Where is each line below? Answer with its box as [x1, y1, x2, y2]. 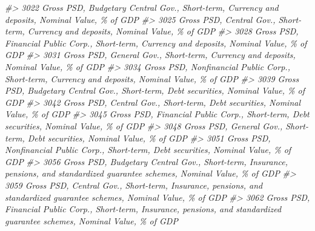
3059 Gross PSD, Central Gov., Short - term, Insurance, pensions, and [5, 178, 263, 191]
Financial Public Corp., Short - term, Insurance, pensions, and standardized [5, 203, 282, 215]
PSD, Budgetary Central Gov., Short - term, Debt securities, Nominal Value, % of [5, 84, 305, 97]
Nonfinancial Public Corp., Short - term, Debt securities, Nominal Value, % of [5, 143, 291, 156]
